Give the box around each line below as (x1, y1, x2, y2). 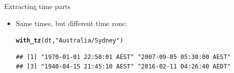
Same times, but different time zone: (15, 17, 127, 28)
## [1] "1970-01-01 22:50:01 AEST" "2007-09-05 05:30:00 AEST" (15, 53, 231, 60)
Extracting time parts (4, 1, 70, 11)
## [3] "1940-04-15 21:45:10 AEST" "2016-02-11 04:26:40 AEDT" (15, 63, 231, 70)
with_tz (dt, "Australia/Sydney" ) (15, 37, 123, 44)
